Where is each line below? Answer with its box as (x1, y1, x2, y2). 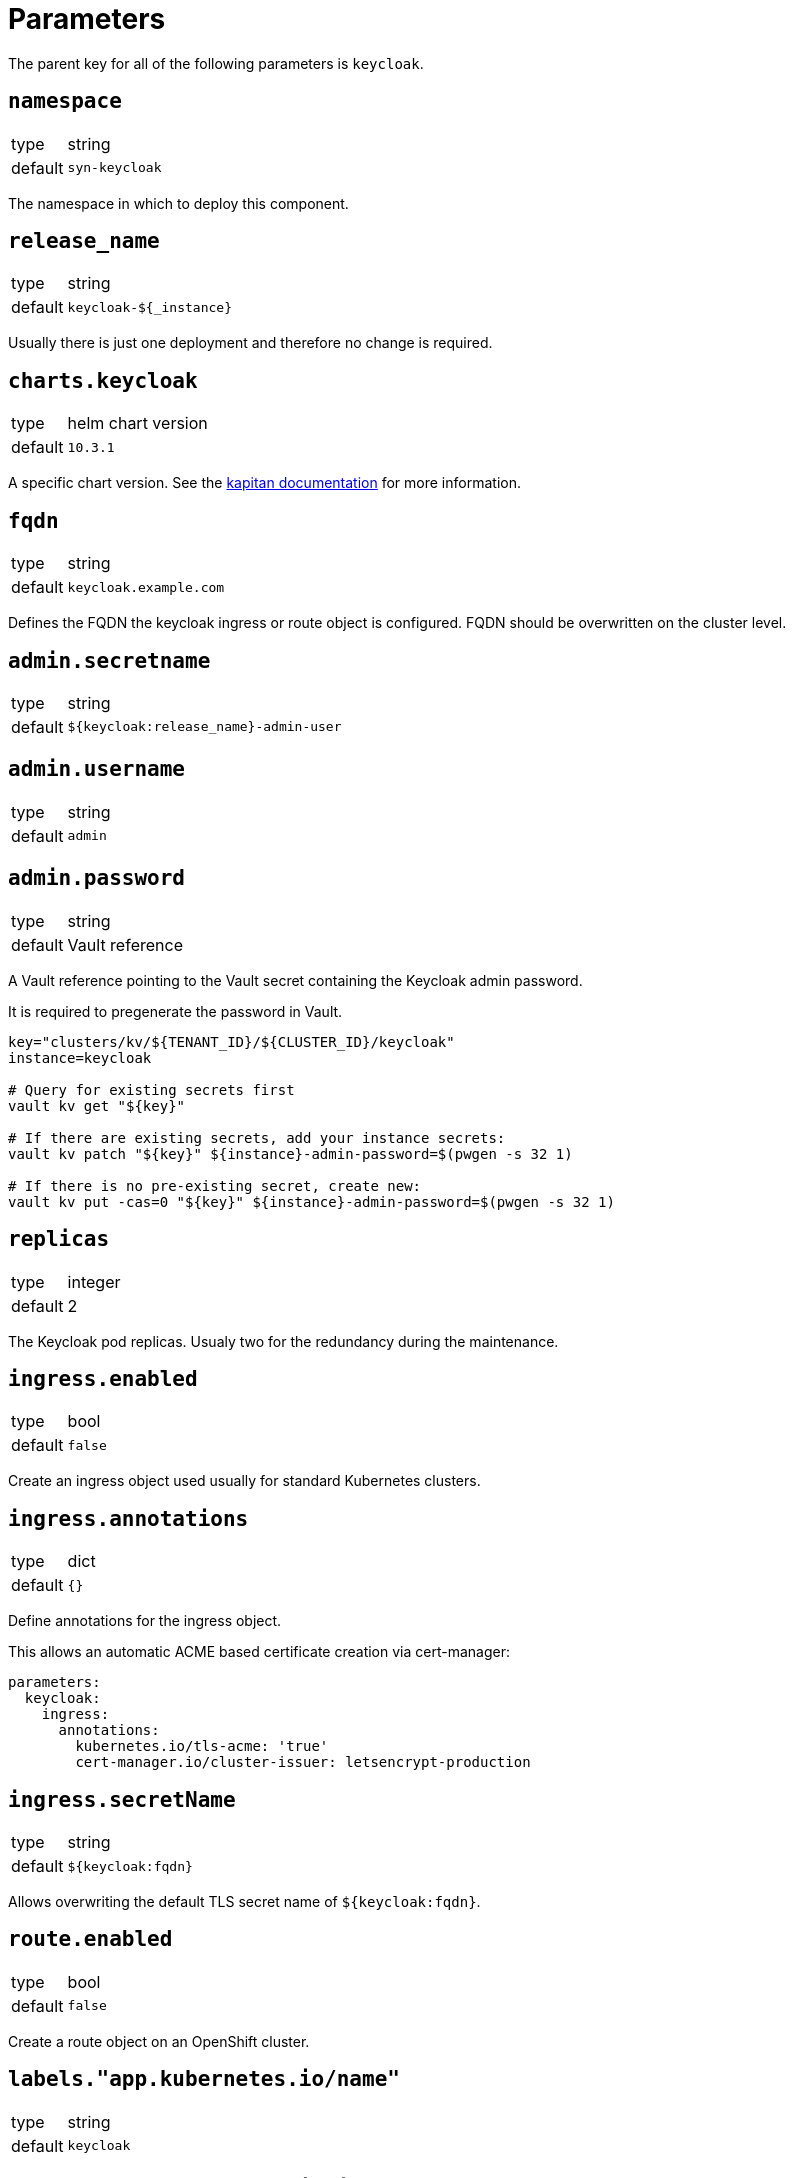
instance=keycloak (8, 1049, 152, 1066)
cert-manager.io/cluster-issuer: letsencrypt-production (75, 1754, 531, 1771)
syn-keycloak (67, 160, 162, 176)
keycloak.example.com (67, 579, 225, 595)
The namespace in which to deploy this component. (8, 194, 349, 212)
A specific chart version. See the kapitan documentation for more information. (8, 474, 521, 492)
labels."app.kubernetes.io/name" (8, 2067, 400, 2092)
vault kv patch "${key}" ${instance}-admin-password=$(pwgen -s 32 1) (8, 1145, 573, 1162)
